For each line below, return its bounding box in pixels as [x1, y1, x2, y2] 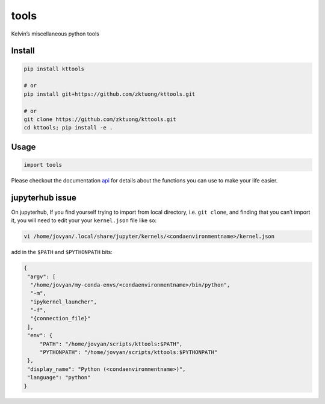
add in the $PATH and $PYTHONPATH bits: [11, 249, 113, 256]
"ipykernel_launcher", [30, 298, 97, 305]
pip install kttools [23, 65, 84, 72]
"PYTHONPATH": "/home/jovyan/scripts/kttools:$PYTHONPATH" [39, 349, 218, 356]
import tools [23, 161, 63, 168]
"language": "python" [27, 374, 91, 381]
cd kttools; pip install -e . [23, 124, 113, 131]
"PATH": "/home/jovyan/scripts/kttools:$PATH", [39, 340, 183, 347]
